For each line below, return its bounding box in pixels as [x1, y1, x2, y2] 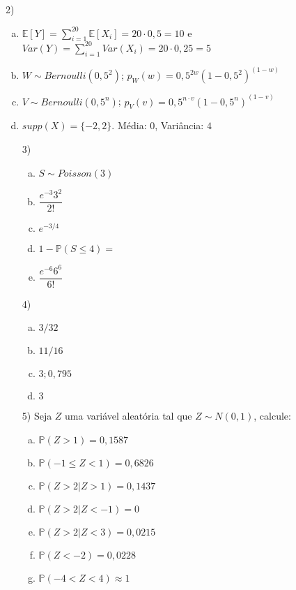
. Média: [111, 118, 147, 133]
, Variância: [155, 118, 204, 133]
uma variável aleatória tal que [65, 408, 192, 423]
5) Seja [22, 408, 52, 423]
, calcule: [254, 408, 291, 423]
